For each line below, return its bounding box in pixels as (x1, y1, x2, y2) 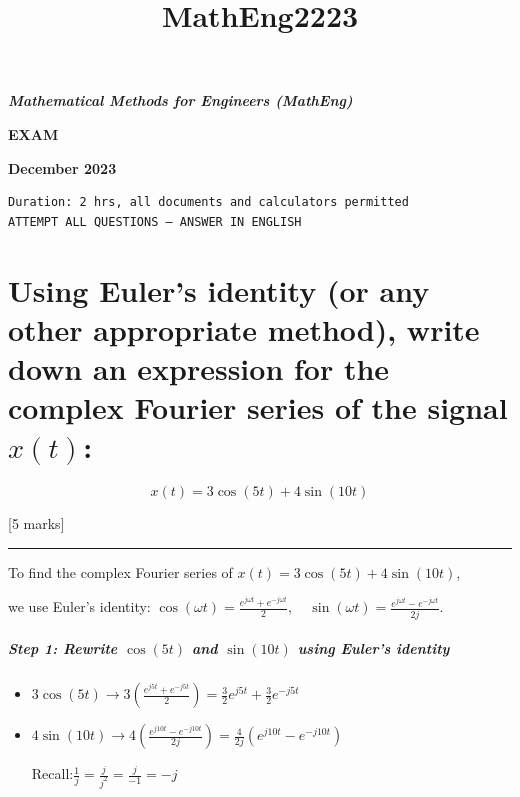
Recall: (31, 763, 74, 784)
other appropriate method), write (8, 308, 480, 349)
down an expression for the (8, 347, 390, 388)
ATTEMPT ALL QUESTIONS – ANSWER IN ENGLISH (8, 214, 302, 229)
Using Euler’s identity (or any (8, 269, 430, 310)
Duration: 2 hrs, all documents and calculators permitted (8, 195, 409, 210)
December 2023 (8, 157, 117, 178)
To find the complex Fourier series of (8, 561, 233, 582)
